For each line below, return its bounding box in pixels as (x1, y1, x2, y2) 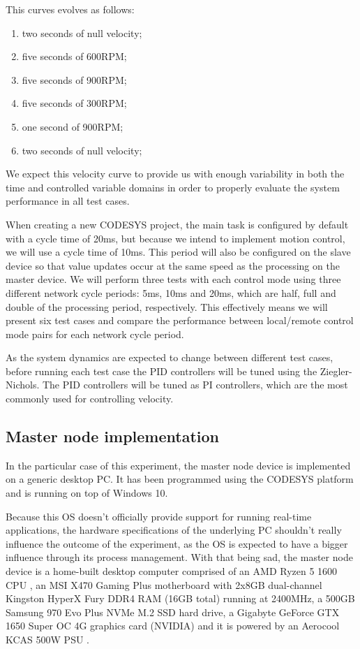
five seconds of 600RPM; (22, 49, 127, 64)
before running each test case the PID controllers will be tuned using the (6, 363, 317, 378)
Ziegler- (320, 363, 352, 378)
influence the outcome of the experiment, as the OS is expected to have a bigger (6, 536, 348, 550)
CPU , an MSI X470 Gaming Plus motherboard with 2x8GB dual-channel (6, 577, 322, 592)
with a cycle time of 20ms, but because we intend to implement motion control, (6, 231, 345, 245)
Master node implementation (6, 425, 219, 447)
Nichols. (6, 377, 40, 392)
